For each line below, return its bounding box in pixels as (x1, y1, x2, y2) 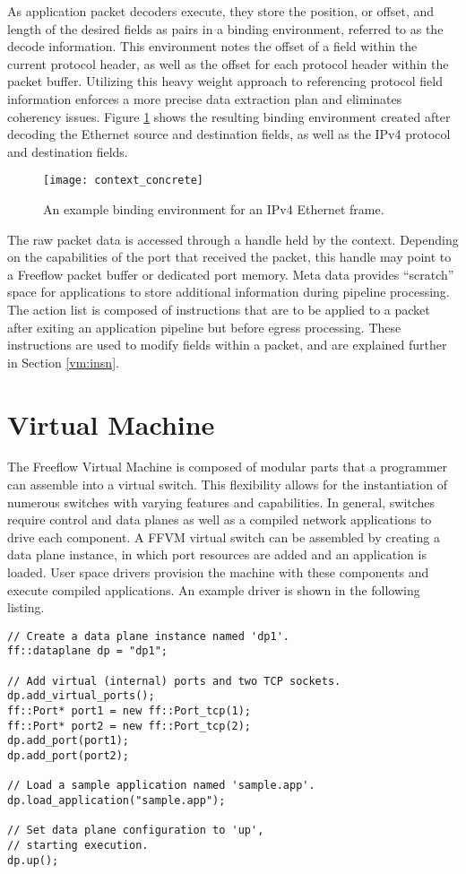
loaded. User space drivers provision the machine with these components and (7, 563, 429, 582)
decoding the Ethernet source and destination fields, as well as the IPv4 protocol (7, 125, 451, 143)
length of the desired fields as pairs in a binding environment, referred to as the (7, 19, 444, 38)
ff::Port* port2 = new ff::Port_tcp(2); (7, 719, 252, 732)
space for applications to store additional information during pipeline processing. (7, 282, 450, 301)
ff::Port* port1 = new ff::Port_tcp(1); (7, 705, 252, 718)
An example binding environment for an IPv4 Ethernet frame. (43, 200, 384, 218)
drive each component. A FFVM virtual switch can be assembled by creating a (7, 527, 440, 546)
